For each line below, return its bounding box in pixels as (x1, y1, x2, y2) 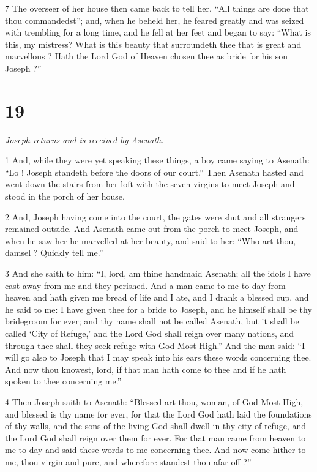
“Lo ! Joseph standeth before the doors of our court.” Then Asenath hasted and (5, 165, 304, 178)
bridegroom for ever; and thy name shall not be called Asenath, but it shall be (5, 315, 299, 328)
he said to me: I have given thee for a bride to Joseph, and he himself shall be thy (5, 302, 312, 315)
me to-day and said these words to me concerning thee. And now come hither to (5, 443, 306, 456)
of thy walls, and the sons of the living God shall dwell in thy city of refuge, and (5, 419, 307, 432)
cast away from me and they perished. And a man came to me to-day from (5, 279, 286, 291)
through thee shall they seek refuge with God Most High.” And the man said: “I (5, 339, 305, 351)
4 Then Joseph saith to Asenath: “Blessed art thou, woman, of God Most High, (5, 395, 304, 408)
